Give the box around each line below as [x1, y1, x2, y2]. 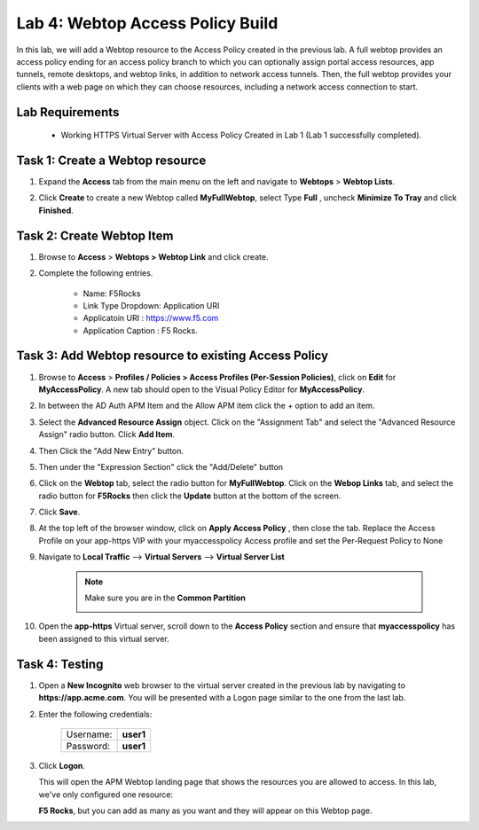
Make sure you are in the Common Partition [84, 592, 246, 603]
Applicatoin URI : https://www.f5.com [82, 313, 219, 324]
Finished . [38, 205, 75, 215]
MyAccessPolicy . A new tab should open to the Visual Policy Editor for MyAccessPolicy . [38, 384, 365, 395]
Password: [66, 740, 111, 752]
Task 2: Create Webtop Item [16, 228, 174, 243]
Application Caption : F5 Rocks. [82, 325, 199, 336]
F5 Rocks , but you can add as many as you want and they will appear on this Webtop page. [38, 805, 373, 816]
